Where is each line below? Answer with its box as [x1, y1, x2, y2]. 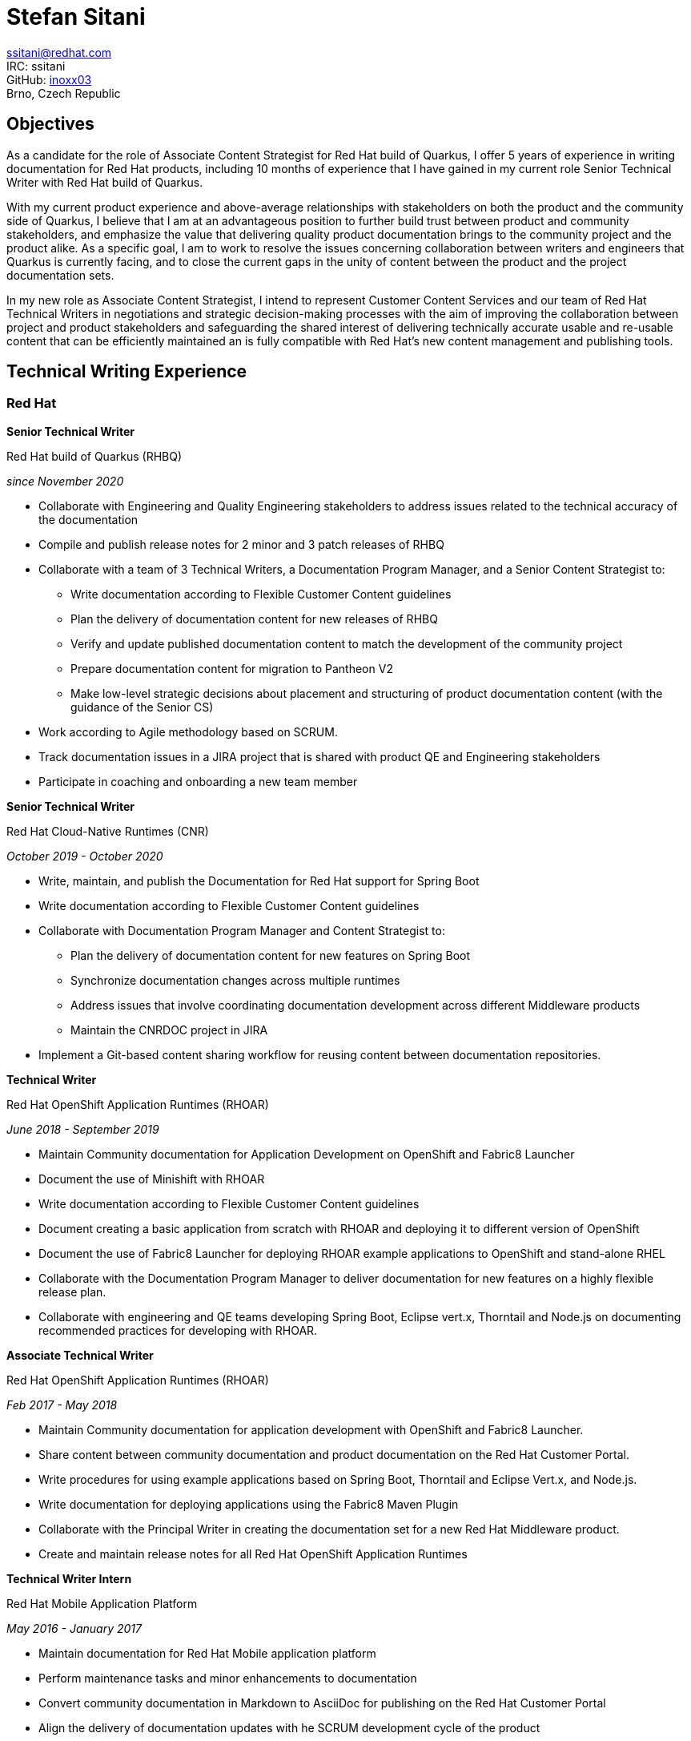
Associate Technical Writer [6, 1348, 154, 1362]
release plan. [38, 1284, 106, 1299]
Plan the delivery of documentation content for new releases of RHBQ [70, 611, 438, 626]
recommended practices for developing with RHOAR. [38, 1323, 318, 1337]
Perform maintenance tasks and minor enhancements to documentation [38, 1670, 417, 1685]
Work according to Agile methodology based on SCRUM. [38, 724, 338, 739]
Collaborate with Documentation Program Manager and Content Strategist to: [38, 923, 445, 937]
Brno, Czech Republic [6, 86, 121, 100]
